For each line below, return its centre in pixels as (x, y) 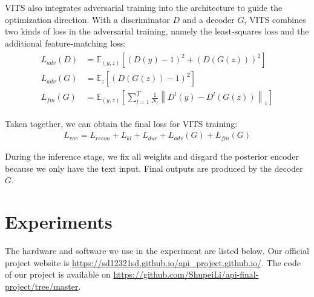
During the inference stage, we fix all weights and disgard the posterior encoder (152, 156)
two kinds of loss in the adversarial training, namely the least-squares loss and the (157, 31)
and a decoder (208, 19)
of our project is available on (58, 274)
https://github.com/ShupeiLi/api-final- (186, 274)
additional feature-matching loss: (66, 43)
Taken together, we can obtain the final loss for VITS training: (121, 123)
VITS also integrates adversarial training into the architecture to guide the (144, 7)
